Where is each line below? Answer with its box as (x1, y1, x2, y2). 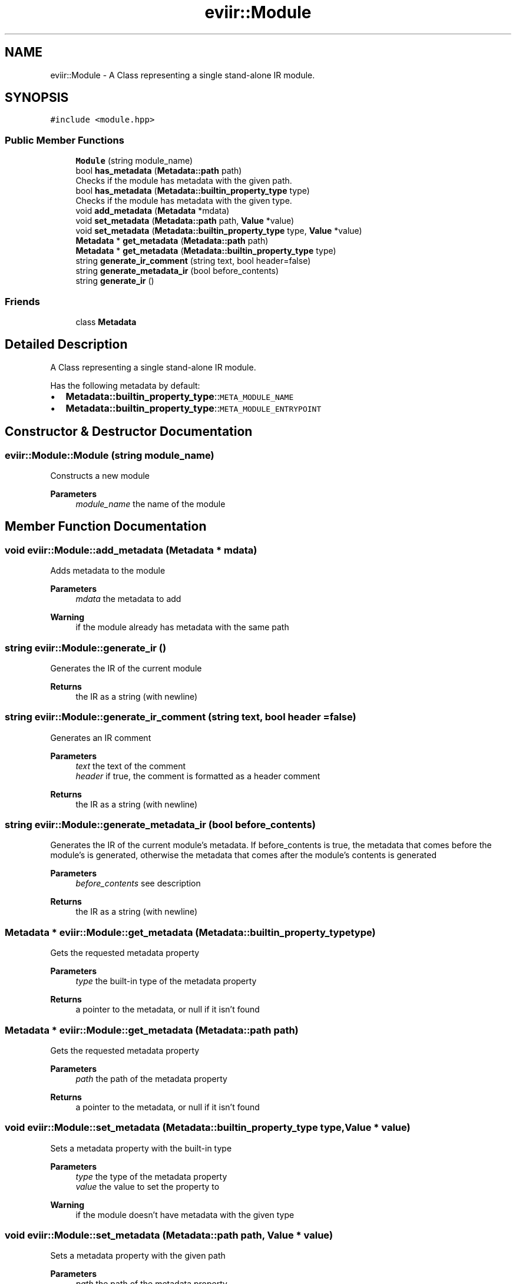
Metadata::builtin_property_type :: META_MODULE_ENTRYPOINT (65, 402, 322, 414)
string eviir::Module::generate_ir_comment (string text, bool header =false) (5, 711, 356, 723)
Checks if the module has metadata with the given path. (75, 176, 292, 186)
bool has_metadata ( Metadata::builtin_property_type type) (75, 186, 310, 196)
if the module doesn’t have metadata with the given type (75, 1209, 295, 1220)
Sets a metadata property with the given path (50, 1250, 226, 1261)
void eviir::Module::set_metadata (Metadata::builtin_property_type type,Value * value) (5, 1121, 411, 1134)
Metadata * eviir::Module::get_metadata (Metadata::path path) (5, 1024, 299, 1036)
